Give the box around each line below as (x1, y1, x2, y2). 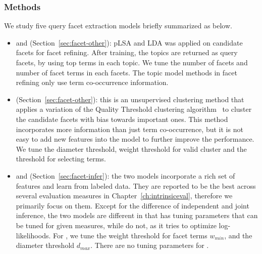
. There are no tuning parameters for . (90, 240, 209, 250)
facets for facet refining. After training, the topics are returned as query (16, 47, 238, 58)
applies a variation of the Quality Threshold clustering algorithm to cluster (16, 104, 252, 114)
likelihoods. (16, 230, 51, 240)
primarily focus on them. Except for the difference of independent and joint (16, 200, 249, 210)
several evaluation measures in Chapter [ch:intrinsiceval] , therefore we (16, 190, 233, 201)
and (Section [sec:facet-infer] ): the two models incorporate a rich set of (16, 170, 235, 181)
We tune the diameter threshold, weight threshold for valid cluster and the (16, 143, 247, 154)
